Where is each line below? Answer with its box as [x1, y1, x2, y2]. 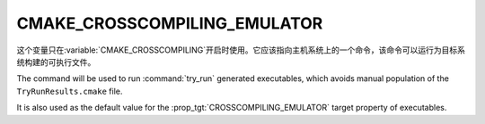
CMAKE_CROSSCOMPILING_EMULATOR [16, 13, 323, 33]
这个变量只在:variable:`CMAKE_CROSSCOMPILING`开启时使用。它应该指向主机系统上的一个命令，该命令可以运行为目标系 [16, 45, 466, 55]
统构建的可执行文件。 [16, 56, 96, 67]
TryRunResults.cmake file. [16, 86, 123, 96]
